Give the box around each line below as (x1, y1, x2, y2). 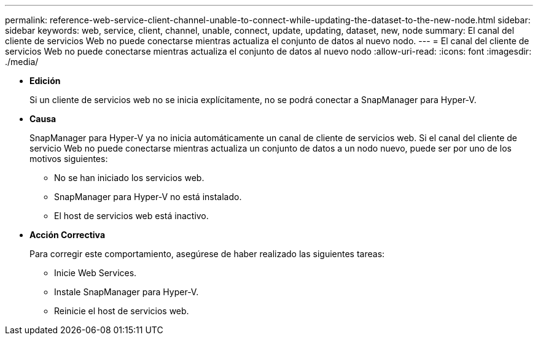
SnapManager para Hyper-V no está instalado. (54, 191, 242, 202)
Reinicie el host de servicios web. (54, 306, 189, 316)
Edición (29, 75, 61, 86)
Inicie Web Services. (54, 268, 137, 278)
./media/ (5, 56, 39, 67)
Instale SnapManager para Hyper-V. (54, 287, 199, 297)
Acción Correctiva (29, 230, 106, 240)
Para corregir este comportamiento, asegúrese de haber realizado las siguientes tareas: (29, 249, 385, 259)
